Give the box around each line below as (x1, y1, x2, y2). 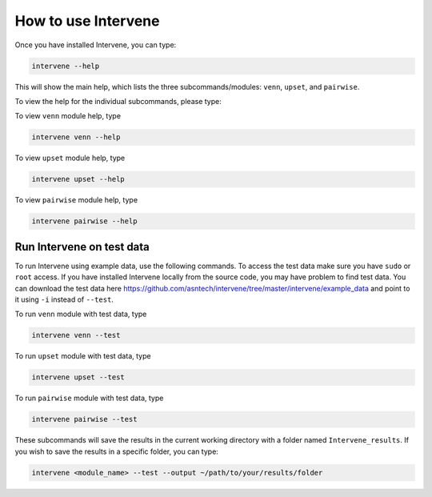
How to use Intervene (14, 12, 160, 30)
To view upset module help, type (14, 153, 126, 163)
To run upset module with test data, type (14, 351, 151, 361)
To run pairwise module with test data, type (14, 393, 164, 403)
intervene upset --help (31, 174, 126, 184)
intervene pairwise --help (31, 217, 138, 226)
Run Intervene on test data (14, 240, 150, 254)
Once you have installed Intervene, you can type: (14, 40, 177, 50)
